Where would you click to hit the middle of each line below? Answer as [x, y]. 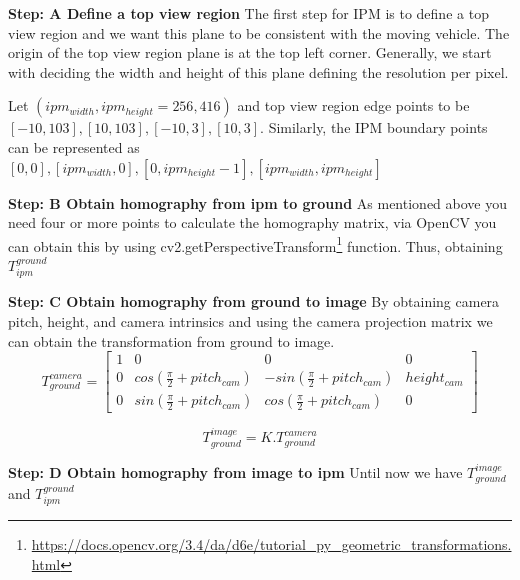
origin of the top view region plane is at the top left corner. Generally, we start [250, 52]
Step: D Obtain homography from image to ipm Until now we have [235, 471]
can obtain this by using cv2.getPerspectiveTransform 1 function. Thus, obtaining [255, 244]
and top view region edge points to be [353, 105]
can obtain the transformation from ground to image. [171, 340]
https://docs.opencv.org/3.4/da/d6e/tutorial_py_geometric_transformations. [271, 544]
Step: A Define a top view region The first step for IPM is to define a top [248, 13]
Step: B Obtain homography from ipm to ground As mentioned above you [257, 202]
